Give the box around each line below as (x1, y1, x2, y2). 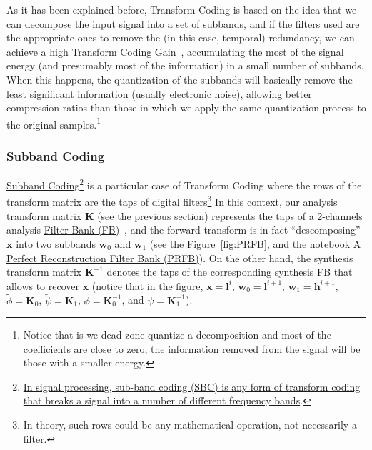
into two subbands (16, 236, 96, 251)
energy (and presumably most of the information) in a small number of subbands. (6, 58, 364, 73)
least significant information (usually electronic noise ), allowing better (6, 86, 312, 101)
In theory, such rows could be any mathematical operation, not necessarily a (23, 417, 357, 432)
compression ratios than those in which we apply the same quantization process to (6, 100, 366, 115)
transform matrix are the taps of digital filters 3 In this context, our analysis (6, 192, 338, 209)
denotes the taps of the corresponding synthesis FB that (106, 264, 353, 279)
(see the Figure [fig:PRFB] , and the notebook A (149, 236, 361, 251)
